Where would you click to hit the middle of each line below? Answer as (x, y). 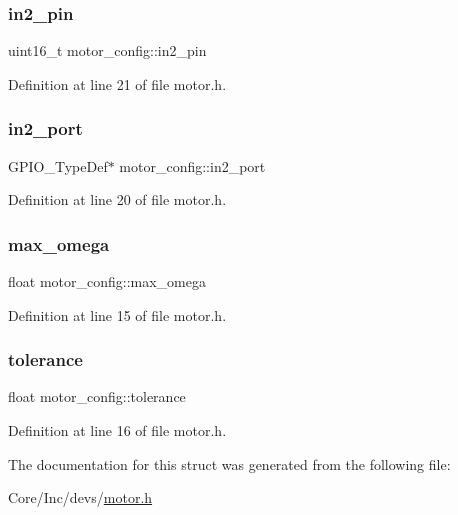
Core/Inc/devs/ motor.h (80, 497)
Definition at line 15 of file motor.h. (117, 314)
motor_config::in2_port (192, 165)
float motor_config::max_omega (107, 281)
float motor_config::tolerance (97, 396)
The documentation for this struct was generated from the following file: (229, 463)
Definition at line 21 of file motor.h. (117, 83)
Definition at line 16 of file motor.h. (117, 430)
